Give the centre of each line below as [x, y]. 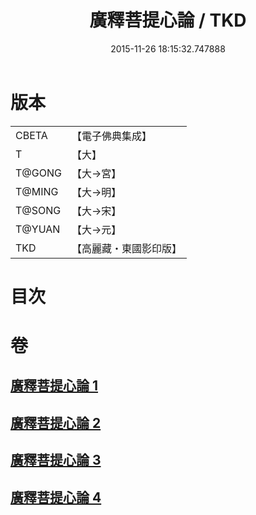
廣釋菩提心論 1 [54, 386]
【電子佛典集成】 [111, 136]
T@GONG [38, 173]
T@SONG [38, 210]
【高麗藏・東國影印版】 [126, 248]
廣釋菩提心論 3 [56, 460]
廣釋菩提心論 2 [56, 422]
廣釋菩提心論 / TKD [168, 20]
